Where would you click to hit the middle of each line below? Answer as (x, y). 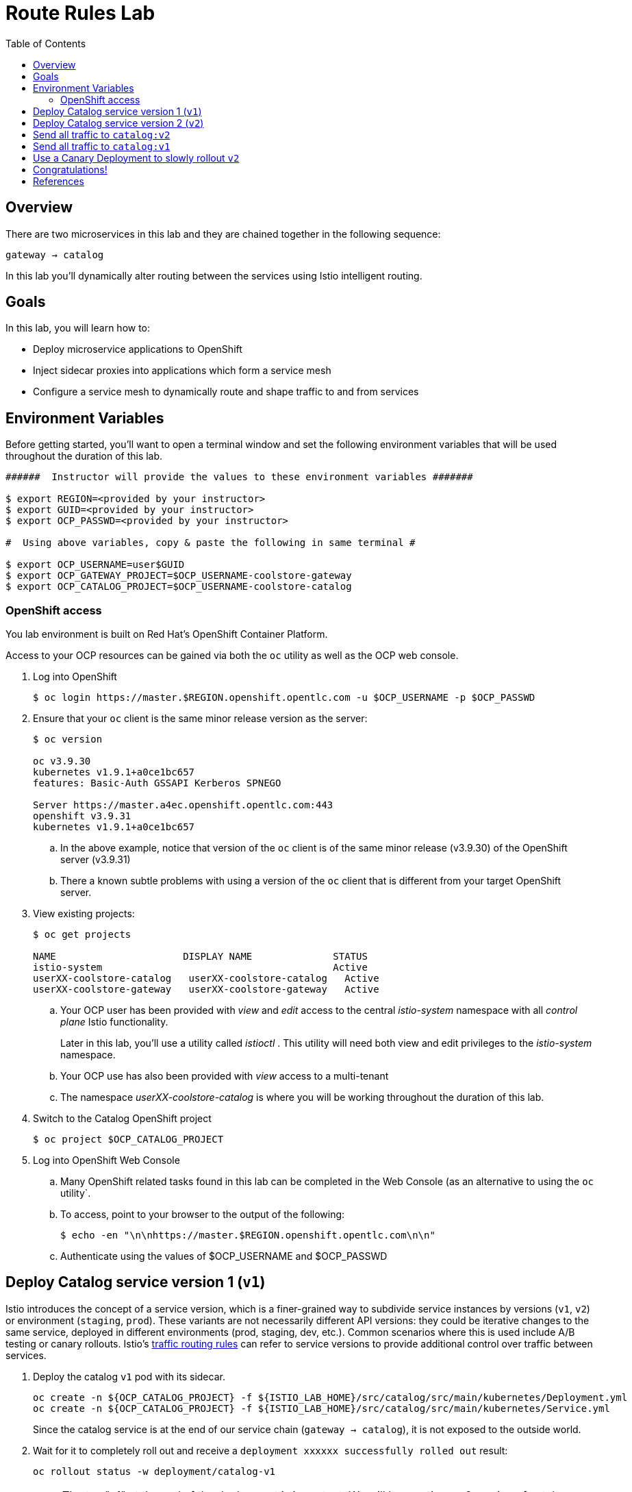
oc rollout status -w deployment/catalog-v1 (154, 1471)
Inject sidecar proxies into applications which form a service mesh (182, 371)
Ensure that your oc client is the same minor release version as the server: (200, 719)
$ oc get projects (82, 935)
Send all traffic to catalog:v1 (102, 146)
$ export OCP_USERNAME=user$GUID (95, 565)
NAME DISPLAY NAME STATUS (200, 957)
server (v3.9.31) (96, 860)
